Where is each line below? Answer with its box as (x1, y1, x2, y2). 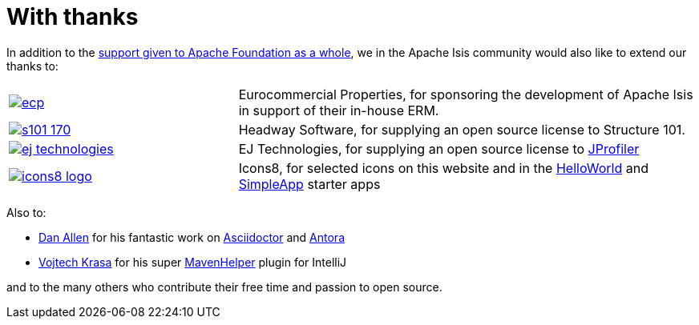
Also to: (6, 205, 46, 219)
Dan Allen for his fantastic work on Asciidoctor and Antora (38, 230, 345, 244)
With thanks (6, 3, 139, 30)
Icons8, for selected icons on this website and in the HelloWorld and (238, 159, 648, 176)
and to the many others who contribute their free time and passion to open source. (6, 279, 442, 294)
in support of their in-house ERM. (238, 102, 439, 118)
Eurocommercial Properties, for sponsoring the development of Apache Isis (238, 86, 693, 102)
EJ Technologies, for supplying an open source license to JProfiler (238, 140, 640, 157)
